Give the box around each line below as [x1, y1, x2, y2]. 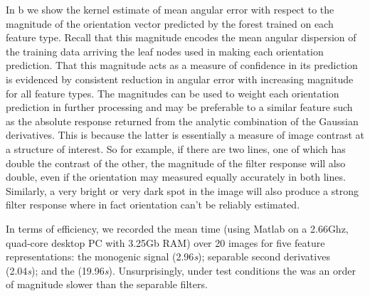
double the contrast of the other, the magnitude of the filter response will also [6, 155, 346, 170]
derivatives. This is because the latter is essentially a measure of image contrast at [6, 127, 364, 142]
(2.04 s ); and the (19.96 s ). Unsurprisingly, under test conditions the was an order [6, 263, 356, 277]
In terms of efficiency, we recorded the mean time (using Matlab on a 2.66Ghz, [6, 221, 349, 236]
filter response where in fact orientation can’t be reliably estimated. [6, 197, 300, 212]
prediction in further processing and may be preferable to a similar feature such [6, 100, 353, 115]
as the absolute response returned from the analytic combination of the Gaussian [6, 113, 359, 128]
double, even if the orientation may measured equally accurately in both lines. [6, 169, 346, 184]
